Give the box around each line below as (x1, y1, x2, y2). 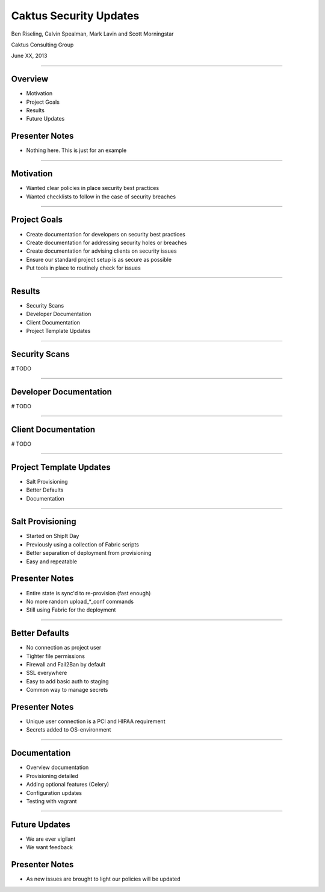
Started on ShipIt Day (26, 533, 79, 540)
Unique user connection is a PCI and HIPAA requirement (26, 718, 166, 725)
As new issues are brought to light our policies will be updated (26, 875, 181, 883)
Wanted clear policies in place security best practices (26, 185, 159, 192)
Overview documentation (26, 764, 89, 771)
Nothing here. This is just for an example (26, 147, 127, 154)
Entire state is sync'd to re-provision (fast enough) (26, 589, 151, 596)
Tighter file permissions (26, 652, 85, 660)
